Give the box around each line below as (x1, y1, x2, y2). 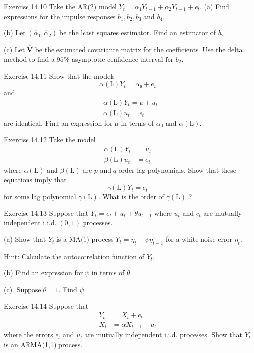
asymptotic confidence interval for (72, 54, 174, 64)
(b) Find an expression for (4, 267, 83, 278)
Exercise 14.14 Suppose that (4, 300, 89, 311)
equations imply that (4, 174, 67, 184)
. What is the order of (98, 191, 164, 202)
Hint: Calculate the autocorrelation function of (4, 251, 144, 261)
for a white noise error (165, 234, 232, 244)
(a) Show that (4, 234, 46, 244)
